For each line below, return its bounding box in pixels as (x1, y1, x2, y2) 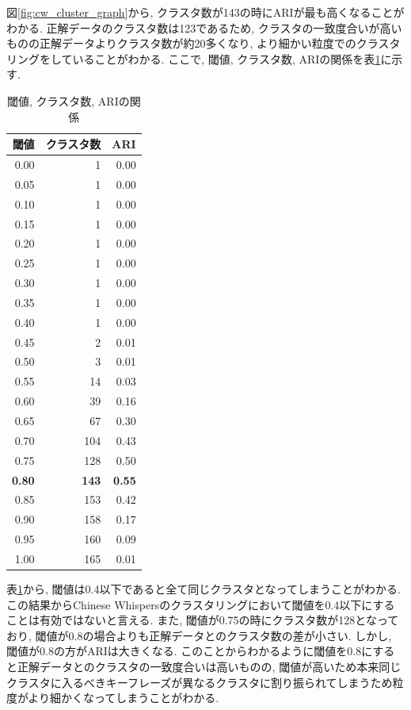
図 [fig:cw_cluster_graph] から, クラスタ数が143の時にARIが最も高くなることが (6, 4, 405, 20)
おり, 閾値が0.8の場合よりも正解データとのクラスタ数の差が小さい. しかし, (6, 627, 392, 643)
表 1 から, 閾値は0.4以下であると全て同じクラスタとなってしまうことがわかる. (6, 580, 401, 597)
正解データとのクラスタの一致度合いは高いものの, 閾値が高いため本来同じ (17, 658, 401, 674)
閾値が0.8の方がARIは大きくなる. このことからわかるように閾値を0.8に (6, 643, 373, 659)
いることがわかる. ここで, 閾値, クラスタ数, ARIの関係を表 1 (72, 50, 381, 67)
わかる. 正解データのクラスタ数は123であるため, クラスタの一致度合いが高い (6, 19, 402, 36)
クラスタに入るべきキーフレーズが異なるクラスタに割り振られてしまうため (6, 674, 393, 690)
